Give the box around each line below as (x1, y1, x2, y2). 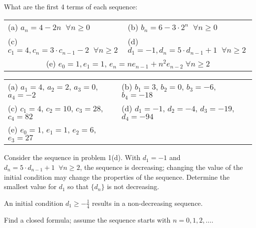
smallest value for (4, 181, 57, 192)
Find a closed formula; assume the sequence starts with (4, 214, 171, 225)
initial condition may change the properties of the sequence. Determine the (4, 171, 230, 182)
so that (67, 181, 89, 192)
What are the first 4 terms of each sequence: (4, 1, 137, 11)
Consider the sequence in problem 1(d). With (4, 152, 141, 163)
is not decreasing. (107, 181, 160, 192)
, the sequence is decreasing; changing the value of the (80, 162, 243, 172)
